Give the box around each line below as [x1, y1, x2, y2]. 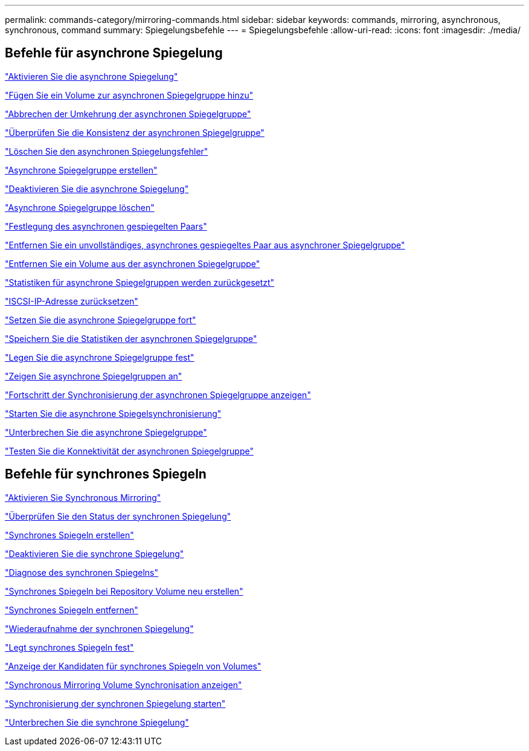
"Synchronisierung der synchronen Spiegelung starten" [5, 698, 226, 709]
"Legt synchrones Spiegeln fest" [5, 642, 134, 653]
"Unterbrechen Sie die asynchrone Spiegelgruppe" [5, 427, 207, 437]
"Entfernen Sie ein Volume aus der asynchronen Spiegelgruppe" [5, 258, 260, 269]
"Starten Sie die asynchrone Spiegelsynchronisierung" [5, 408, 222, 419]
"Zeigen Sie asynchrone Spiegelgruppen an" [5, 370, 182, 381]
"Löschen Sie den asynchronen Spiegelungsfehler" [5, 146, 208, 156]
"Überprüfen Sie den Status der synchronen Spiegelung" [5, 511, 231, 521]
